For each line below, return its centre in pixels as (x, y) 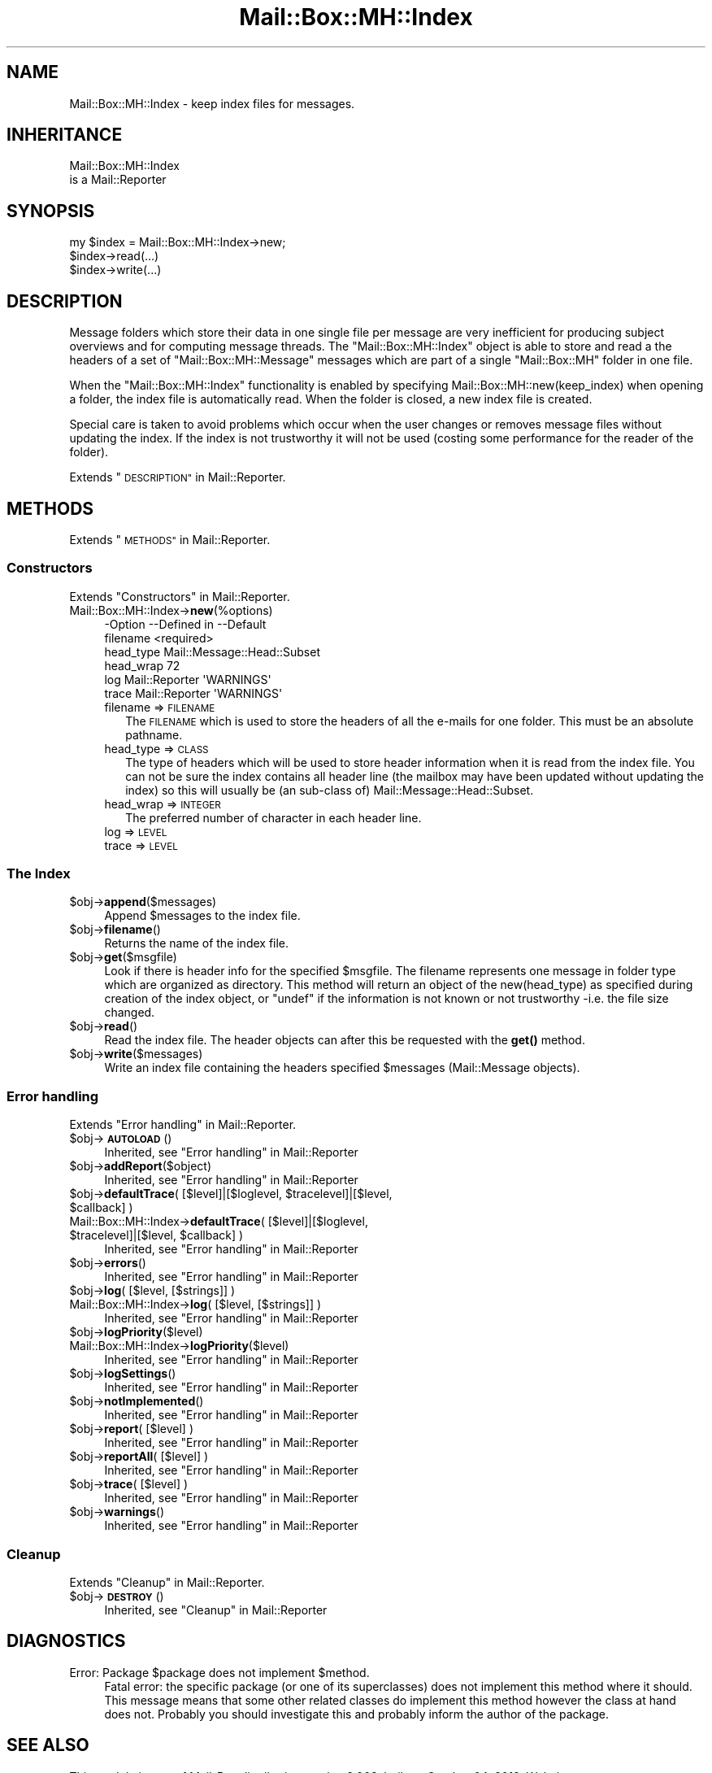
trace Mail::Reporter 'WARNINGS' (193, 693)
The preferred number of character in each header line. (274, 817)
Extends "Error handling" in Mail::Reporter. (183, 1125)
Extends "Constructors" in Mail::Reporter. (180, 596)
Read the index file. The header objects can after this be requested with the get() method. (345, 1040)
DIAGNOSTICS (66, 1641)
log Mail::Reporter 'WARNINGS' (188, 679)
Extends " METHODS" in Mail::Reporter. (170, 539)
